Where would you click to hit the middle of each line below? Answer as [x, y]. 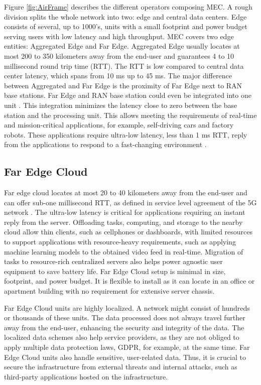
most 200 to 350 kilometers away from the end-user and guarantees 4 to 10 [119, 55]
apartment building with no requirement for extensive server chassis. [109, 291]
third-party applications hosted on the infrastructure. [86, 376]
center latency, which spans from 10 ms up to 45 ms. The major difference [118, 76]
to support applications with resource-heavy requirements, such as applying [120, 242]
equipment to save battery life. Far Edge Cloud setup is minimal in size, [115, 271]
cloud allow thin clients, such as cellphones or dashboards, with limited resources [128, 232]
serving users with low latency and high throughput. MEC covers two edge [119, 36]
